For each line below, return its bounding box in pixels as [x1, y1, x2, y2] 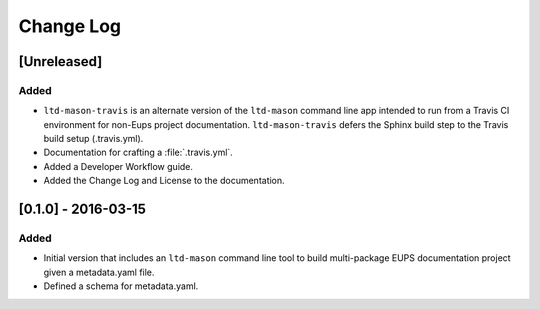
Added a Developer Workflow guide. [43, 160, 194, 172]
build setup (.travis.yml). [43, 133, 144, 145]
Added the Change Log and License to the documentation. [43, 175, 285, 187]
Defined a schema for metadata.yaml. [43, 280, 199, 292]
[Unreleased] [18, 53, 103, 70]
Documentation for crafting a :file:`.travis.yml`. [43, 146, 234, 159]
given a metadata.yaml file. [43, 266, 155, 278]
